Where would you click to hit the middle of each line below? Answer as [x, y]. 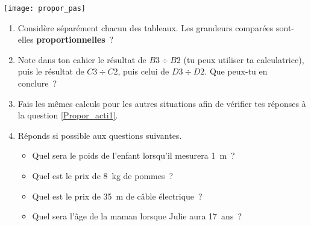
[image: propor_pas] [45, 8]
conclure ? [37, 83]
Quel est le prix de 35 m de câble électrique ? [117, 196]
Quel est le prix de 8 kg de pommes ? [103, 176]
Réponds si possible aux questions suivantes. [100, 135]
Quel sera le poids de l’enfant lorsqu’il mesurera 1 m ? [134, 155]
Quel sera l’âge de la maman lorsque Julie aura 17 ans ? [137, 216]
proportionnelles [71, 39]
